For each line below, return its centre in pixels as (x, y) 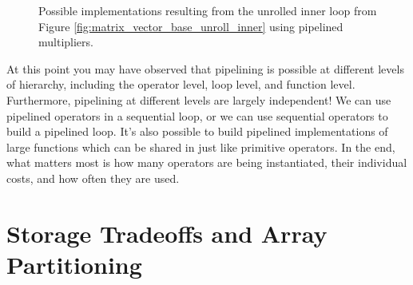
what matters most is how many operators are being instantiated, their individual (207, 162)
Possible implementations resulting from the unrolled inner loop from (208, 10)
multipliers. (66, 42)
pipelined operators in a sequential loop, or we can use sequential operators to (197, 115)
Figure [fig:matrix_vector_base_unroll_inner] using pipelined (191, 26)
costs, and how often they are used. (93, 178)
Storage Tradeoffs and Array (167, 233)
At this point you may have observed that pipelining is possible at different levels (205, 68)
